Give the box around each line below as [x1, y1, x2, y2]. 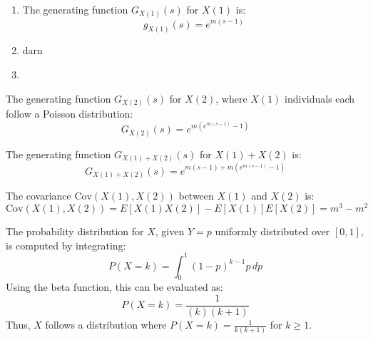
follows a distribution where [45, 317, 167, 332]
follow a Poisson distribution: [6, 106, 133, 121]
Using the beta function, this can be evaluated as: [6, 279, 223, 294]
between [178, 188, 214, 203]
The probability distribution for [6, 223, 144, 238]
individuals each [285, 91, 355, 105]
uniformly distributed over [215, 223, 330, 238]
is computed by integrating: [6, 237, 126, 252]
